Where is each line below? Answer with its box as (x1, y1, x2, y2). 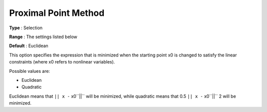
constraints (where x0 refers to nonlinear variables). (9, 59, 115, 65)
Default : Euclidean (9, 43, 49, 49)
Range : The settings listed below (9, 34, 78, 40)
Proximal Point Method (9, 7, 105, 18)
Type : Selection (9, 25, 43, 31)
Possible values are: (9, 68, 50, 74)
